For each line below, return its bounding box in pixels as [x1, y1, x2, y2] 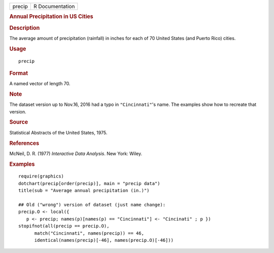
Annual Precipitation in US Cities [9, 13, 93, 20]
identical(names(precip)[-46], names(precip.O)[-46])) [34, 237, 174, 243]
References [9, 139, 40, 147]
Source [9, 119, 28, 126]
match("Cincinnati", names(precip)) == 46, [34, 230, 145, 236]
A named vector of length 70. [9, 81, 71, 87]
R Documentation [33, 3, 75, 10]
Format [9, 69, 28, 77]
